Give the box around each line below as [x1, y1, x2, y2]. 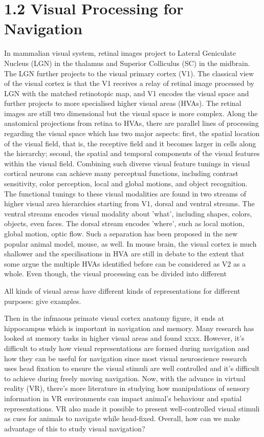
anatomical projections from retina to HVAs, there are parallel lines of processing [4, 118, 259, 128]
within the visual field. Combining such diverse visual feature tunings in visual [4, 158, 250, 168]
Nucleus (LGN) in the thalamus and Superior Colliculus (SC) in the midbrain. [4, 57, 250, 68]
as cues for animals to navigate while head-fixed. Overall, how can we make [4, 413, 240, 424]
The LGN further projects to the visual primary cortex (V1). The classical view [4, 68, 254, 78]
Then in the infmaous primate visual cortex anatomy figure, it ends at [4, 313, 225, 323]
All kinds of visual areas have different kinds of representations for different [4, 285, 240, 296]
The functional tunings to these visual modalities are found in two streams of [4, 188, 247, 199]
